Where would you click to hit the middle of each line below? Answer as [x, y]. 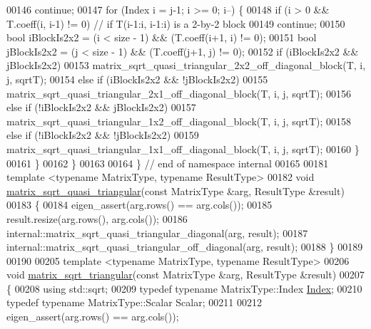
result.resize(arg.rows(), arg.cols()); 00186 [97, 218]
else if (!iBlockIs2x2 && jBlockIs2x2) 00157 [101, 107]
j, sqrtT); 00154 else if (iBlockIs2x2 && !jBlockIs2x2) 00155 [137, 79]
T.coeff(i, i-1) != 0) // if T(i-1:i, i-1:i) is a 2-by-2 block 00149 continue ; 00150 [176, 23]
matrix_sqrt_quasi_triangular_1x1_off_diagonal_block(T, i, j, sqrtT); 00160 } [183, 148]
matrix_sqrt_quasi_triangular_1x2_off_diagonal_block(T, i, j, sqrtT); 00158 [179, 121]
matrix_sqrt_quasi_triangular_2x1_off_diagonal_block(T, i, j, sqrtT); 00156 [179, 93]
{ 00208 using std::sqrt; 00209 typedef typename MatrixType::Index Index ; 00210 [184, 288]
